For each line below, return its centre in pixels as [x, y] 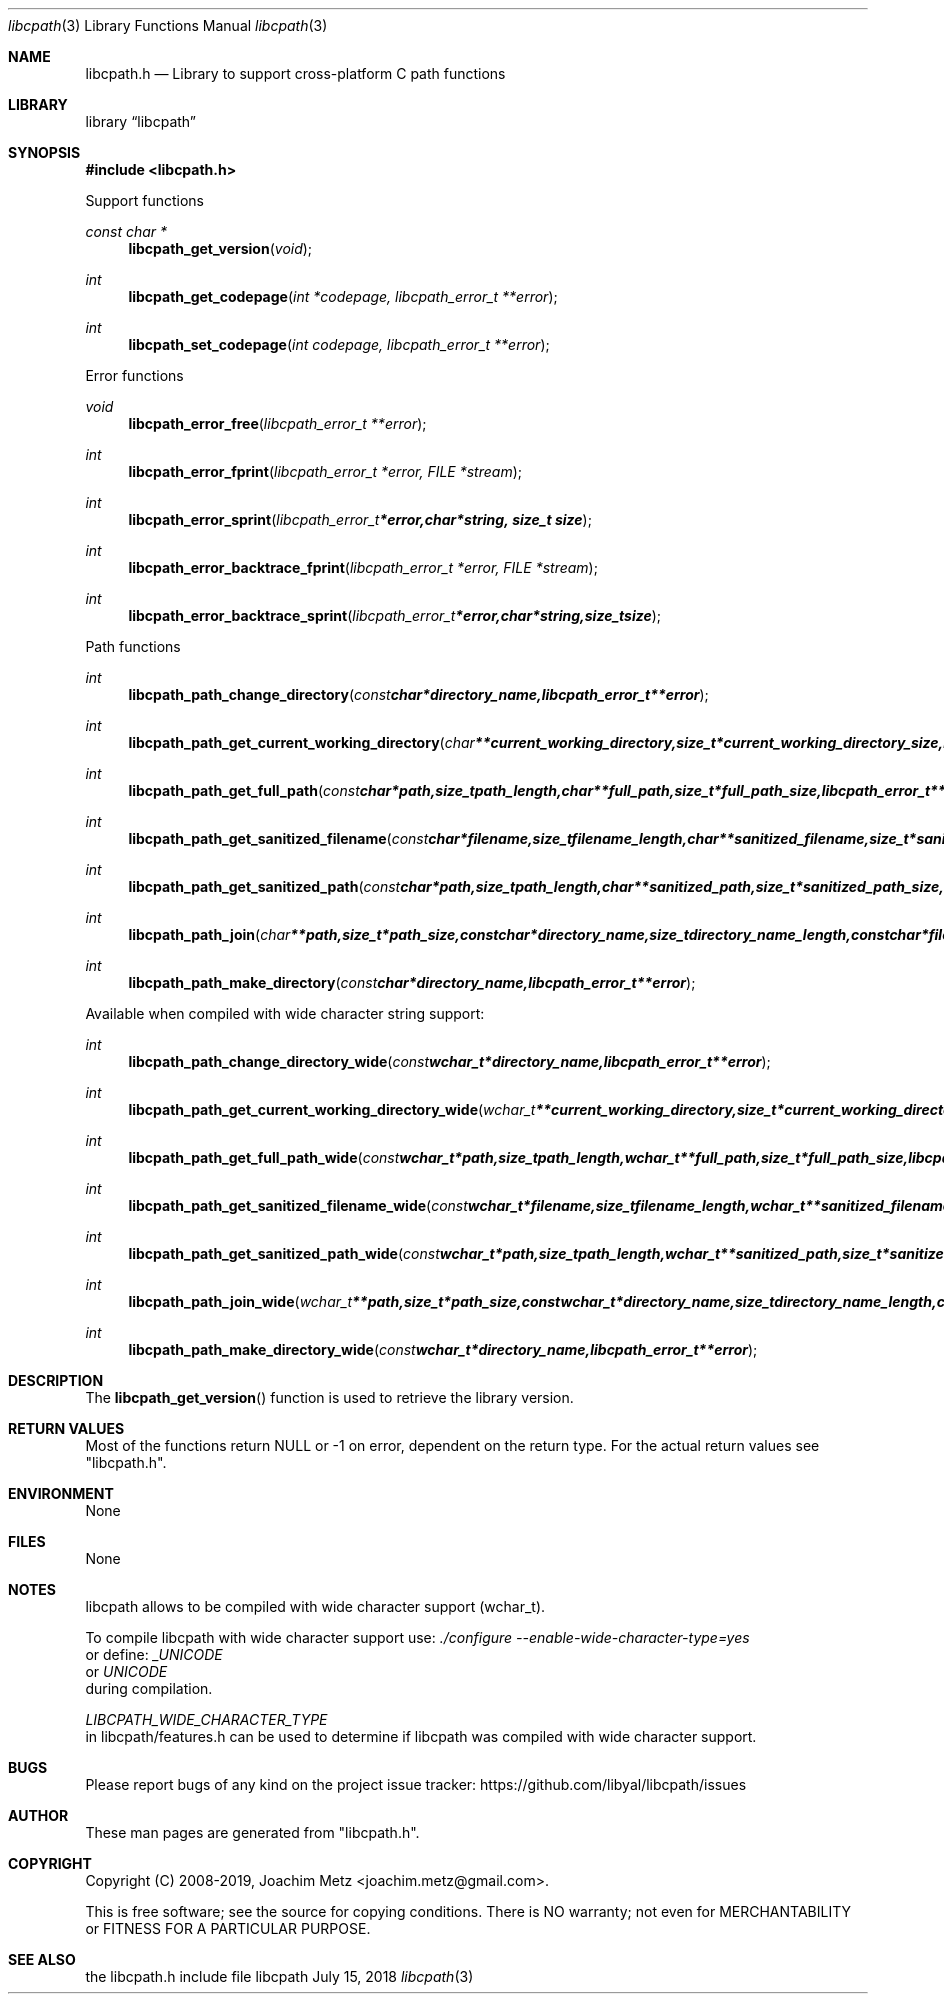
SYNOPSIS [44, 152]
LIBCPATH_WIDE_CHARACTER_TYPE [206, 1719]
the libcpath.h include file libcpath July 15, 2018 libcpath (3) [279, 1976]
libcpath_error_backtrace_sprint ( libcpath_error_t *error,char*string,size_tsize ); [395, 615]
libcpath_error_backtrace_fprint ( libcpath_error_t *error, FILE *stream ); [363, 567]
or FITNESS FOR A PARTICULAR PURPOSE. [228, 1928]
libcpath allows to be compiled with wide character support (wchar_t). [315, 1606]
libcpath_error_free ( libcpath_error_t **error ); [277, 423]
